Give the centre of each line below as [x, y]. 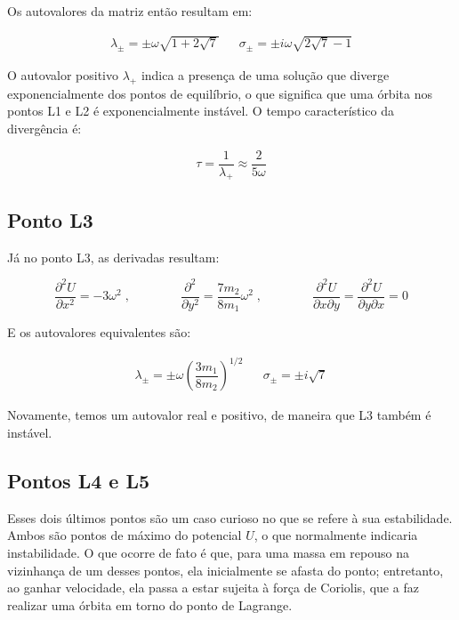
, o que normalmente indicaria [336, 535]
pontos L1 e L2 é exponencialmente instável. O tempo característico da [201, 111]
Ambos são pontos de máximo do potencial [125, 535]
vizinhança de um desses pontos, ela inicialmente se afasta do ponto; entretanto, [225, 570]
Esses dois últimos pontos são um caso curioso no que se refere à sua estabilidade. [230, 517]
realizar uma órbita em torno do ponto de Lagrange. [150, 604]
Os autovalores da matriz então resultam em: [130, 11]
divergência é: [44, 128]
